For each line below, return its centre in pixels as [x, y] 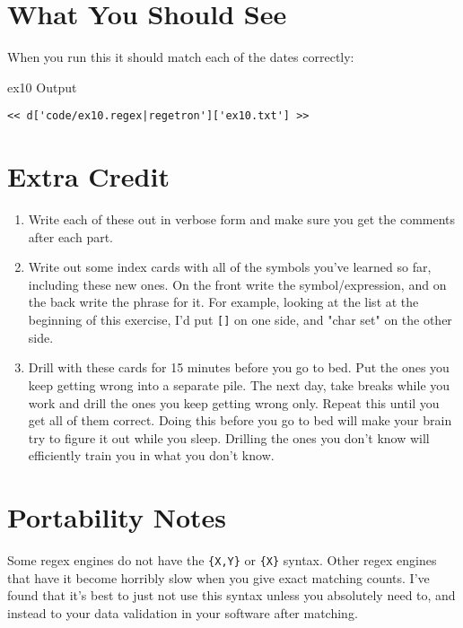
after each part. [70, 236]
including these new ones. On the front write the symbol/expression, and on [237, 284]
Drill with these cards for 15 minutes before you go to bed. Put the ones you [239, 367]
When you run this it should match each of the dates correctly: [181, 57]
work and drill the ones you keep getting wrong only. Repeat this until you [234, 402]
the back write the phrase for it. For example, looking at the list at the [223, 302]
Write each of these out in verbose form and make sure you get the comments [242, 219]
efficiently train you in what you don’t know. [151, 455]
